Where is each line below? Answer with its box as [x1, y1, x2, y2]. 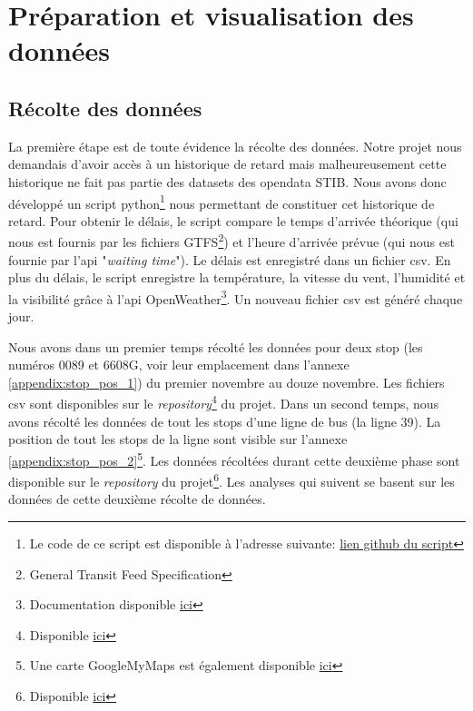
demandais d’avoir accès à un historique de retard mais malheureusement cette [8, 154, 447, 173]
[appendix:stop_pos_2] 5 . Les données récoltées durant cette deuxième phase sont [8, 448, 460, 469]
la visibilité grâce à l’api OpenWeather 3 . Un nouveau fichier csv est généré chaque [8, 286, 463, 308]
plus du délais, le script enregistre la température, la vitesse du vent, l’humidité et [8, 268, 466, 287]
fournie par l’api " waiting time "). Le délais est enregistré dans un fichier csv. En [8, 250, 451, 269]
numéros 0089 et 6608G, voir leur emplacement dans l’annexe [8, 355, 350, 374]
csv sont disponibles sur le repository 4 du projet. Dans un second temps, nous [8, 391, 439, 413]
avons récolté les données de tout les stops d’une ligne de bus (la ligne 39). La [8, 411, 441, 430]
